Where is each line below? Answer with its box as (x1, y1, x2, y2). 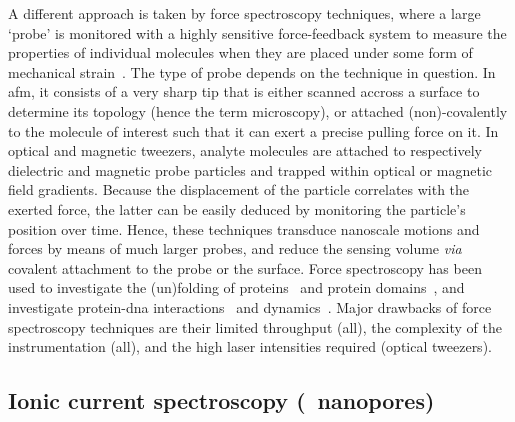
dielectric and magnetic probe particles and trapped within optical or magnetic (8, 159, 493, 180)
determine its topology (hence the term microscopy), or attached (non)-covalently (8, 100, 508, 121)
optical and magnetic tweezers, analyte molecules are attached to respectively (8, 140, 482, 161)
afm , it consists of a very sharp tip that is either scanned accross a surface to (8, 81, 480, 102)
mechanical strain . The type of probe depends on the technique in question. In (8, 61, 496, 82)
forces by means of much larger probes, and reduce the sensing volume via (8, 238, 462, 259)
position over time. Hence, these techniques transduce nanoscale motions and (8, 218, 480, 239)
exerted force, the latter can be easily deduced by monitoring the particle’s (8, 198, 466, 219)
